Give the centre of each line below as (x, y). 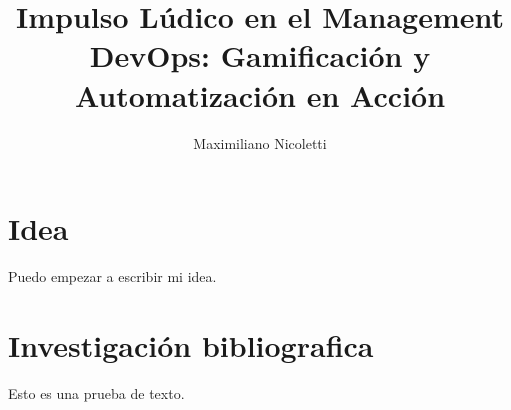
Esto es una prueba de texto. (96, 392)
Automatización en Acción (260, 94)
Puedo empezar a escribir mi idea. (112, 276)
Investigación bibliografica (191, 344)
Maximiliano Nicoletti (260, 142)
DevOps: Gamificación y (260, 55)
